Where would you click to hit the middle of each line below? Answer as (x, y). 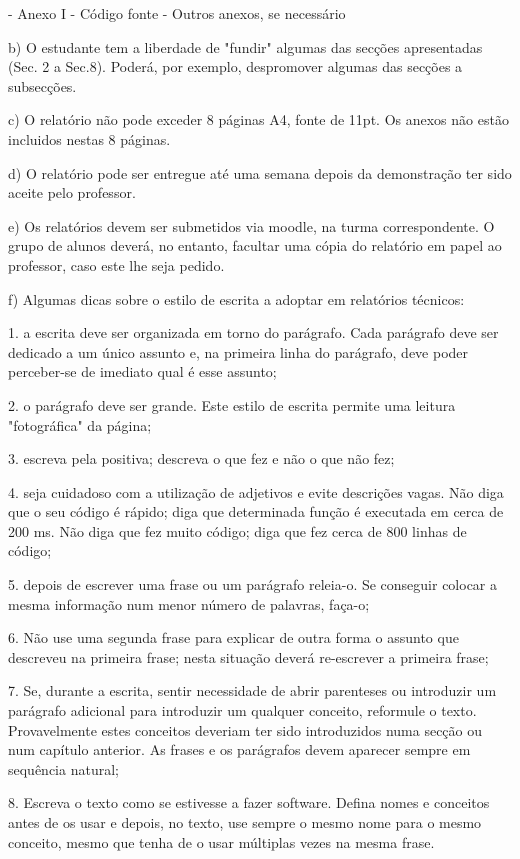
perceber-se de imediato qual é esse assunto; (142, 371)
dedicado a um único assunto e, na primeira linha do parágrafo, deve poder (238, 351)
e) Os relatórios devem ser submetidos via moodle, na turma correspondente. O (251, 225)
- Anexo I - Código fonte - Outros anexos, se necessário (177, 13)
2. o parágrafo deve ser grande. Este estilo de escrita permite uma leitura (232, 404)
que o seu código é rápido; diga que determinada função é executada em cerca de (256, 511)
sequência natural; (63, 768)
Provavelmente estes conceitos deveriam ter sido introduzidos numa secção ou (245, 729)
